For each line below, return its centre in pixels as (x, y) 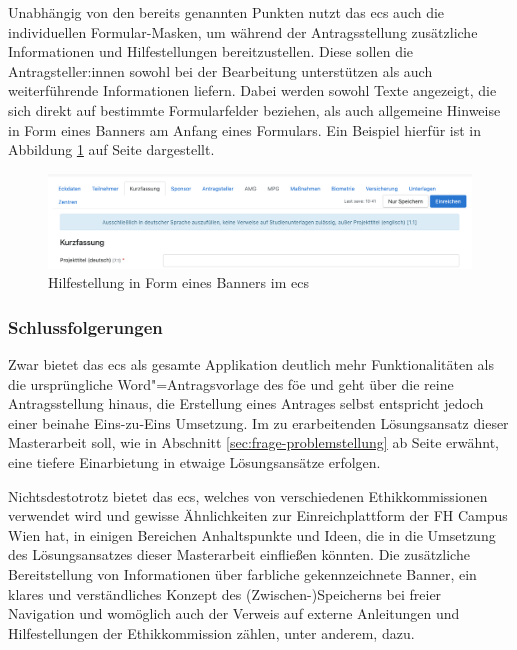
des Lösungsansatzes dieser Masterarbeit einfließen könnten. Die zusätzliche (239, 554)
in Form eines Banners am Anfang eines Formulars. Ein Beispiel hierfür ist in (245, 129)
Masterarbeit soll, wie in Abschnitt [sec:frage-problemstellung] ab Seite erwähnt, (253, 442)
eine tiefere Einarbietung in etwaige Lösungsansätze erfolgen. (194, 461)
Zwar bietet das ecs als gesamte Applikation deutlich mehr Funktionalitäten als (251, 363)
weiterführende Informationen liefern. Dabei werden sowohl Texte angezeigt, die (252, 90)
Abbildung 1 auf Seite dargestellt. (111, 149)
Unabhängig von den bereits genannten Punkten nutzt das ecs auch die (226, 12)
